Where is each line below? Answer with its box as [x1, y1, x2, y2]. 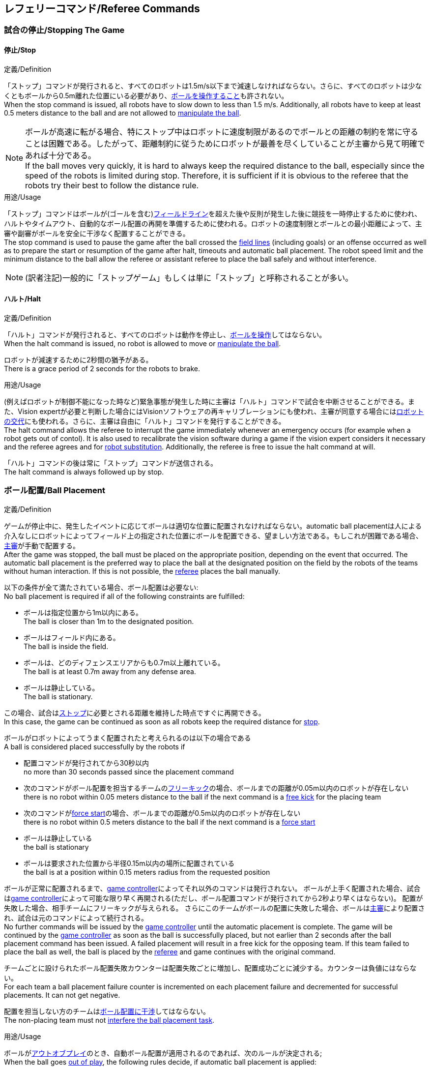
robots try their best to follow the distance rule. [25, 180, 199, 190]
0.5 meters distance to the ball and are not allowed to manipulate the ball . [4, 108, 241, 117]
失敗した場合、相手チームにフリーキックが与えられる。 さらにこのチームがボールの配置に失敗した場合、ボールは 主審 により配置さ [4, 903, 425, 912]
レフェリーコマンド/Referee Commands [4, 2, 200, 15]
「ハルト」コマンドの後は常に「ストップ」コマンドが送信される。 [4, 458, 217, 467]
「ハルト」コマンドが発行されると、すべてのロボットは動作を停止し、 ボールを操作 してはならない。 [4, 330, 326, 339]
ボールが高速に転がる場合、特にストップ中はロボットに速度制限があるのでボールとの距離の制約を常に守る [25, 126, 418, 137]
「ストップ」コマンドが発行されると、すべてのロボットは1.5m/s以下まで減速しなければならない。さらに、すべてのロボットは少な [4, 81, 422, 90]
